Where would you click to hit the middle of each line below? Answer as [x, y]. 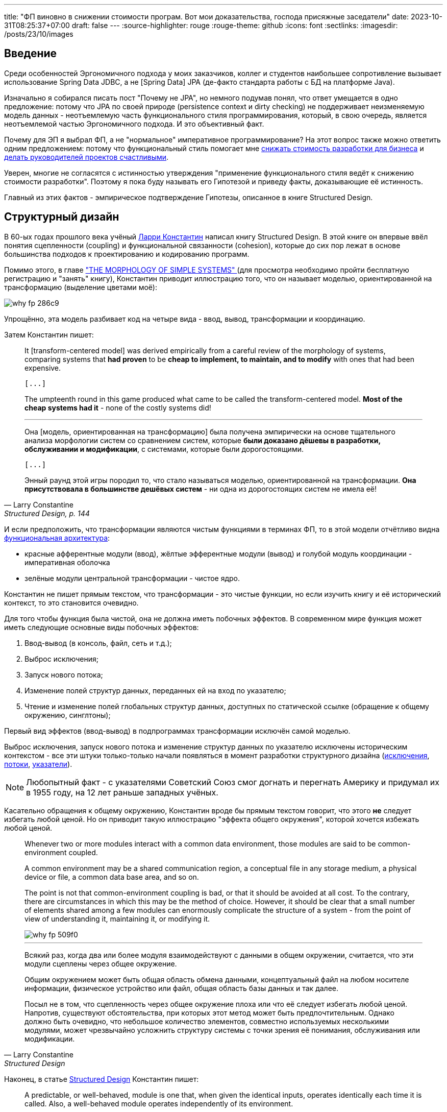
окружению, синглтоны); [68, 715]
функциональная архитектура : [57, 538]
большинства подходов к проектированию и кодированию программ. [127, 254]
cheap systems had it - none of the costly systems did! [118, 407]
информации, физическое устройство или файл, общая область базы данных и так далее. [181, 988]
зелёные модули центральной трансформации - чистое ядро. [132, 578]
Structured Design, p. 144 [47, 513]
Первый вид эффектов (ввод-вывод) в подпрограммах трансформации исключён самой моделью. [177, 731]
